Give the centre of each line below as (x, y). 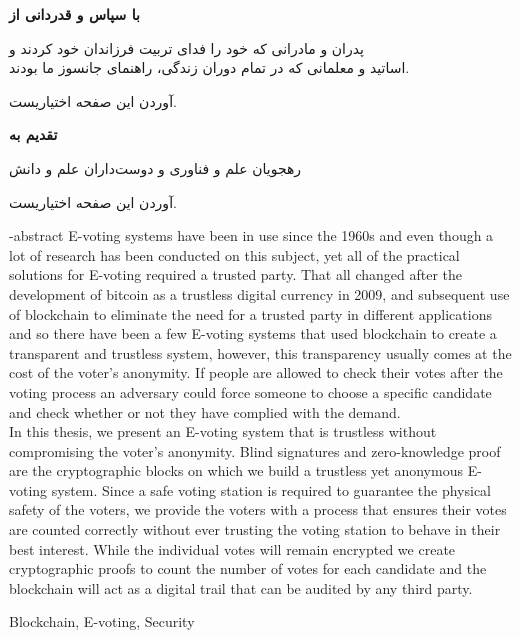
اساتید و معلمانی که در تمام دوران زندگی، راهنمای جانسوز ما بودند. (209, 67)
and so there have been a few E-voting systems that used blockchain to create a (253, 333)
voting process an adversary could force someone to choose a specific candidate (250, 391)
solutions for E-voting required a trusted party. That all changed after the (235, 274)
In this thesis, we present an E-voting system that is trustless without (223, 431)
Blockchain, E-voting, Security (102, 621)
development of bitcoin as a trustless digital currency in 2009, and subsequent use (259, 293)
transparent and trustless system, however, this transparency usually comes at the (260, 352)
